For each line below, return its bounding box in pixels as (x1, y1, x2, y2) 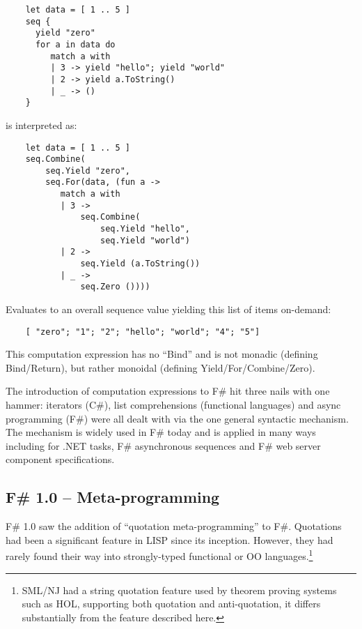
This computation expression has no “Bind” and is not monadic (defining (6, 347, 318, 361)
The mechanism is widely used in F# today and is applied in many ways (6, 425, 316, 439)
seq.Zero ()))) (80, 282, 150, 292)
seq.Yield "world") (100, 235, 190, 245)
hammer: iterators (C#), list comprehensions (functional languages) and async (6, 397, 341, 412)
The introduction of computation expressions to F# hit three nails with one (6, 384, 330, 398)
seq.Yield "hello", (100, 224, 190, 234)
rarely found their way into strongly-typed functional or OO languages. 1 (6, 547, 313, 563)
